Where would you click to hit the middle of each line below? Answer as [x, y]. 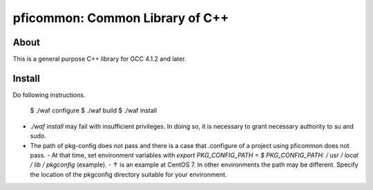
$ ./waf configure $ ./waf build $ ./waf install [94, 111]
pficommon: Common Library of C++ [121, 18]
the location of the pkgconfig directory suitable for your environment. [128, 174]
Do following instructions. [49, 95]
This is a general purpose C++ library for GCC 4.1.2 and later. [99, 59]
